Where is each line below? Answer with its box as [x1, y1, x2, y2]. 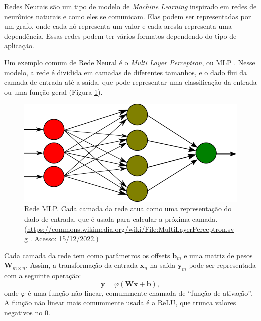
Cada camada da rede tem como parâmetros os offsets [4, 250, 170, 260]
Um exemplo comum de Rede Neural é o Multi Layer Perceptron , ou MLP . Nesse [4, 57, 255, 67]
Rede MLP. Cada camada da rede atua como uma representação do [24, 203, 232, 214]
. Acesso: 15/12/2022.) [30, 233, 99, 244]
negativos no [4, 307, 43, 317]
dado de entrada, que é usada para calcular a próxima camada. [24, 213, 218, 224]
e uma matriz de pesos [184, 250, 253, 260]
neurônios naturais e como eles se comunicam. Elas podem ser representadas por [4, 11, 251, 21]
